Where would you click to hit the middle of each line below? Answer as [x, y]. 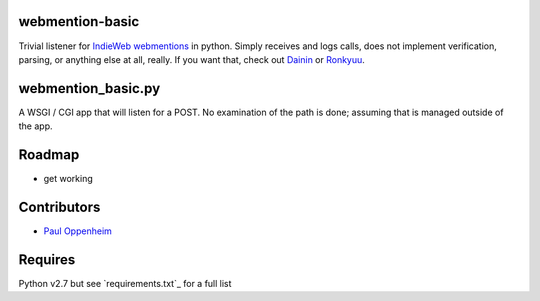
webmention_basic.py [89, 88]
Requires [47, 259]
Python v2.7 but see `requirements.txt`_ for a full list [125, 283]
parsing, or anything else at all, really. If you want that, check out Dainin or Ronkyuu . [191, 59]
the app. [35, 126]
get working [68, 179]
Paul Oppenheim [77, 231]
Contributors [59, 206]
